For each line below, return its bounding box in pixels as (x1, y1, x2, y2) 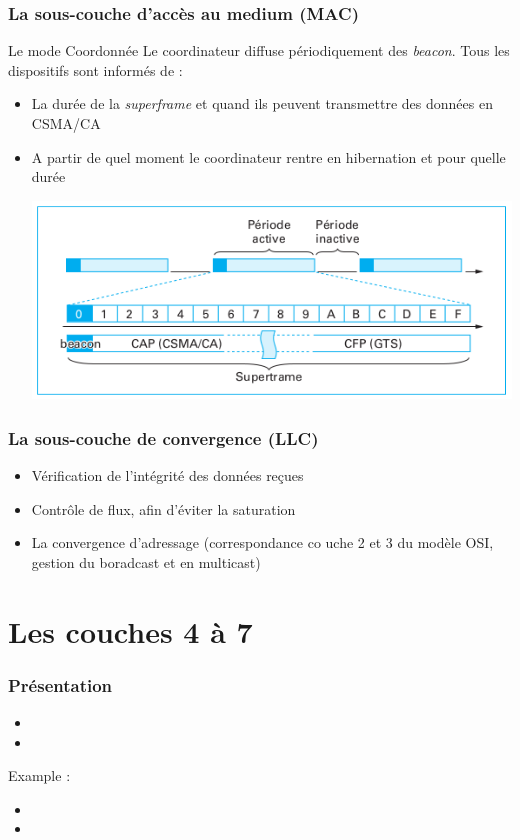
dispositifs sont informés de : (8, 59, 183, 80)
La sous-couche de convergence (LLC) (8, 425, 319, 450)
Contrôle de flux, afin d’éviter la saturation (31, 498, 296, 519)
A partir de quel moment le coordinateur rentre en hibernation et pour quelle (31, 146, 506, 167)
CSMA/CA (31, 113, 101, 133)
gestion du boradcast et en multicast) (31, 551, 261, 572)
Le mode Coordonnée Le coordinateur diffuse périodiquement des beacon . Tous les (8, 40, 510, 61)
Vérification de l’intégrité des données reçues (31, 464, 304, 485)
